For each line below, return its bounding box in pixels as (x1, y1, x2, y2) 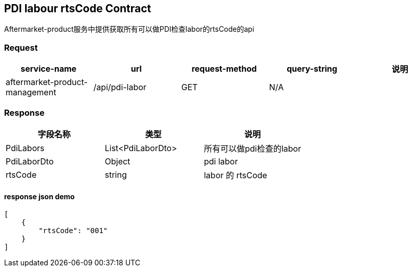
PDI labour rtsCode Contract (4, 2, 151, 15)
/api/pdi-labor (93, 82, 146, 93)
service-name (20, 64, 77, 74)
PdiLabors (6, 142, 45, 153)
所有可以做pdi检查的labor (204, 143, 301, 154)
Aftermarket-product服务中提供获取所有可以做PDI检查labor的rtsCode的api (4, 25, 254, 34)
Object (104, 156, 131, 166)
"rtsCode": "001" (38, 226, 108, 235)
